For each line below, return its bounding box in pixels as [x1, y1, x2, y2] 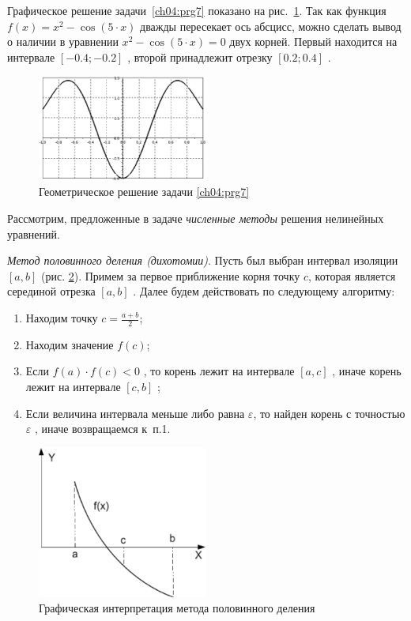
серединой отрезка [7, 283, 96, 299]
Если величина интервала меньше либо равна [25, 405, 245, 421]
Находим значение [25, 336, 114, 352]
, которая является [307, 267, 396, 284]
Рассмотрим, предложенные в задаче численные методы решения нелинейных [7, 210, 384, 227]
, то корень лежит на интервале [143, 363, 295, 379]
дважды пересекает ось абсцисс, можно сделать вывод [140, 17, 402, 34]
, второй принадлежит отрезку [127, 48, 273, 65]
